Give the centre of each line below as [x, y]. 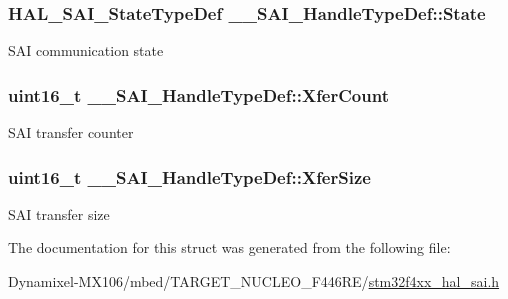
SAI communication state [86, 50]
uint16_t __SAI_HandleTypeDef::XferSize [189, 176]
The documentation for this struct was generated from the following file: [229, 247]
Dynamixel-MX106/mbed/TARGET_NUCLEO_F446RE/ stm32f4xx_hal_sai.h [254, 281]
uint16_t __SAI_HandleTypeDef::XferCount [198, 94]
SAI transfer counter [71, 132]
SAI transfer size [59, 213]
